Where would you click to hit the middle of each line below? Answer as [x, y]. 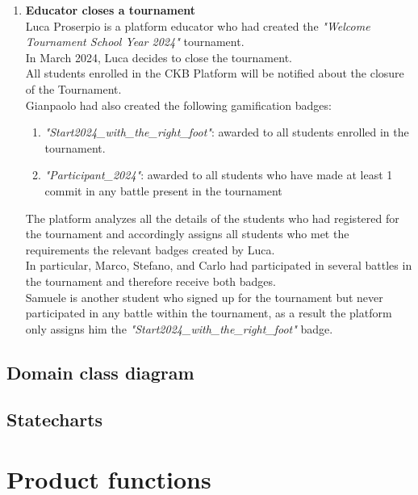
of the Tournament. [73, 88]
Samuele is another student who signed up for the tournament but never [204, 297]
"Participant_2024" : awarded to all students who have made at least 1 [219, 175]
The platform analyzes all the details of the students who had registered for [212, 218]
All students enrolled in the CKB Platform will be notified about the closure [215, 73]
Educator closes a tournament [111, 10]
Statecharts [55, 419]
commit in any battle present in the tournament [163, 190]
